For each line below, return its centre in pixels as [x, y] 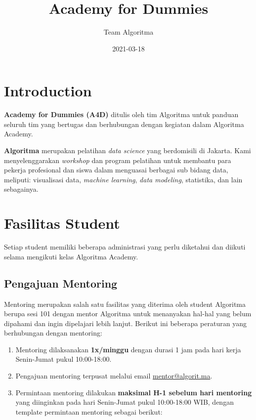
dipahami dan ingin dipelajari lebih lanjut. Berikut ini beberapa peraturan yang [125, 323]
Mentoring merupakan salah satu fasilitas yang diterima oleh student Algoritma [125, 304]
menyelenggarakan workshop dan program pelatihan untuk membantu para [118, 160]
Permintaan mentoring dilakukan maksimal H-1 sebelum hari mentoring [134, 392]
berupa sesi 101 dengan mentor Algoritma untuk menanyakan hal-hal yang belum [128, 314]
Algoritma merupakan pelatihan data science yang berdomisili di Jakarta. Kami [128, 150]
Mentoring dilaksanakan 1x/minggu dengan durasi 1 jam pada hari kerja [128, 349]
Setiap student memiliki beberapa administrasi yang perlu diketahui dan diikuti [125, 247]
